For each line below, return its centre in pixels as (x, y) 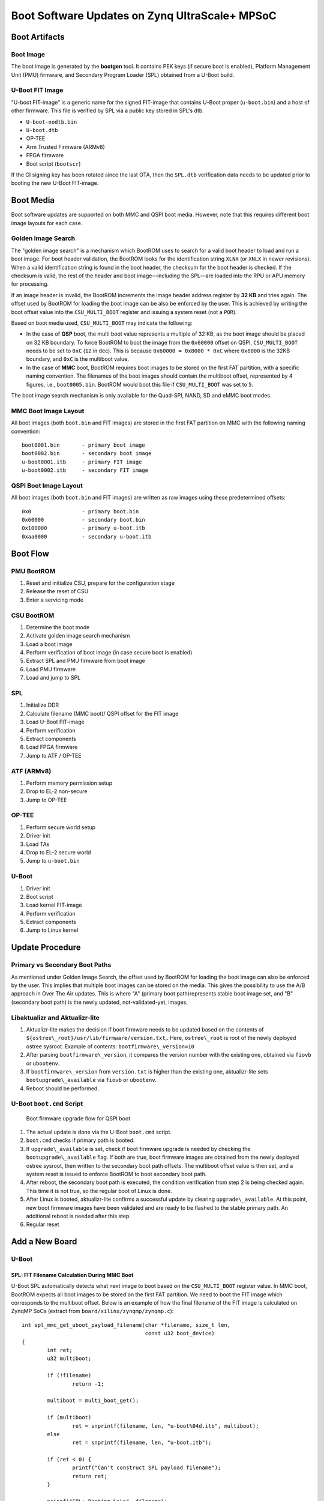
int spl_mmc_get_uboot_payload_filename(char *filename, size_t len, (126, 1325)
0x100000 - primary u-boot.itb (83, 528)
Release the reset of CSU (57, 591)
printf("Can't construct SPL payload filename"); (147, 1468)
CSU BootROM (33, 615)
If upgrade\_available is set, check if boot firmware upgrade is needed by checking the (138, 1149)
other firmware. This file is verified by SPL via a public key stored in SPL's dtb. (107, 110)
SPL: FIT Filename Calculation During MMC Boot (72, 1275)
